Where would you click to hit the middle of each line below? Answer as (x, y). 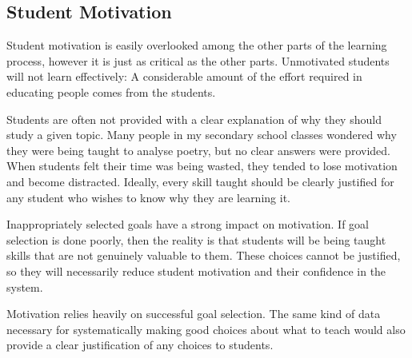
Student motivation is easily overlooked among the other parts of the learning (197, 45)
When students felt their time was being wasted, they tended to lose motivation (202, 166)
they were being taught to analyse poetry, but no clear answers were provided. (198, 150)
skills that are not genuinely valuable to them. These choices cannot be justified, (204, 255)
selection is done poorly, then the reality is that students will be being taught (196, 239)
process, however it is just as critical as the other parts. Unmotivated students (198, 60)
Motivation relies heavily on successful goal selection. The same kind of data (194, 314)
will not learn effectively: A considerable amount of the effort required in (184, 76)
